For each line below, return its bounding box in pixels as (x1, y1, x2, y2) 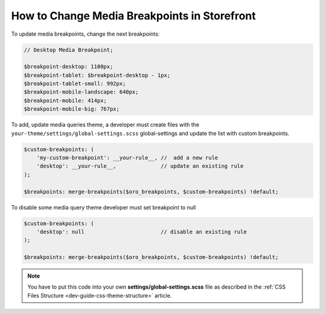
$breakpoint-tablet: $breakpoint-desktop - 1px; (24, 71, 171, 79)
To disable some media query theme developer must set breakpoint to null (11, 203, 196, 211)
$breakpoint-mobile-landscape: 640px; (24, 88, 139, 96)
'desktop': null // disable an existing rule (36, 228, 247, 235)
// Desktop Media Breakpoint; (24, 46, 113, 53)
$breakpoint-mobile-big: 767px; (24, 106, 120, 113)
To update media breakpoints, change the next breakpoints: (11, 30, 160, 38)
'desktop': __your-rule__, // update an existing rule (36, 163, 244, 169)
